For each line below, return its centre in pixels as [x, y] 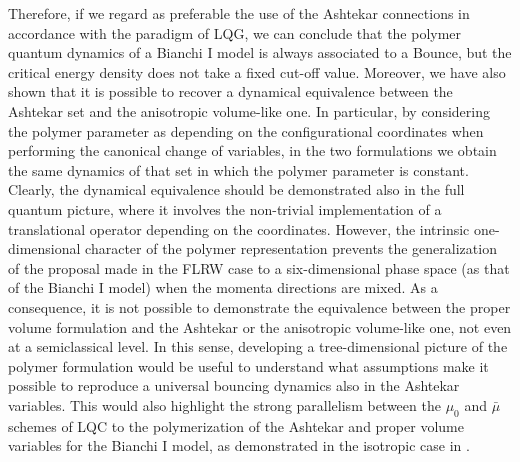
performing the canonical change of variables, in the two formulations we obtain [252, 150]
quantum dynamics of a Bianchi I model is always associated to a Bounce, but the [260, 52]
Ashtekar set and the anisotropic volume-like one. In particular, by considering [249, 110]
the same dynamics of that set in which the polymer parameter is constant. [238, 169]
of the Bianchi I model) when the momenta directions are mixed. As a [223, 287]
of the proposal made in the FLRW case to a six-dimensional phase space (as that [259, 267]
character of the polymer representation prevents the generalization [291, 248]
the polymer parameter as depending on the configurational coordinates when [246, 130]
